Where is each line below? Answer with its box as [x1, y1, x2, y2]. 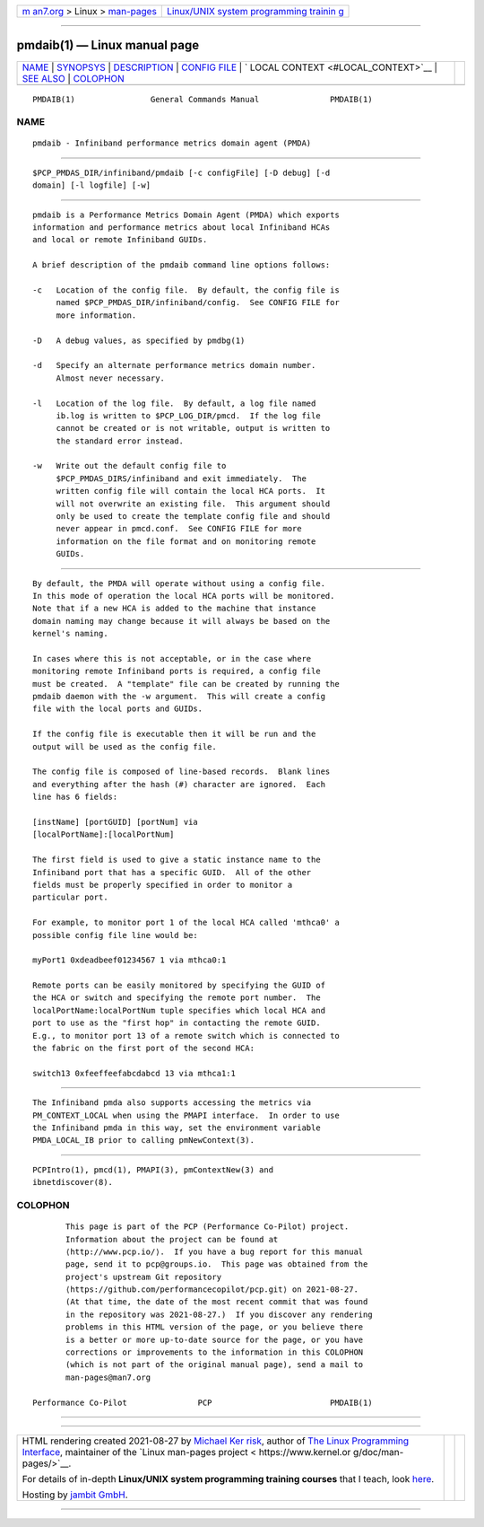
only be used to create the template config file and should [56, 512, 331, 522]
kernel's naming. [32, 628, 108, 639]
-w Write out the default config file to [32, 461, 227, 471]
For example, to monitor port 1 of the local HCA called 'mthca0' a [32, 917, 340, 928]
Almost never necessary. [56, 373, 166, 383]
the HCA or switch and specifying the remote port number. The [32, 993, 322, 1003]
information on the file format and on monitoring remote [56, 536, 316, 547]
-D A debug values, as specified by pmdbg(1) [32, 335, 246, 346]
